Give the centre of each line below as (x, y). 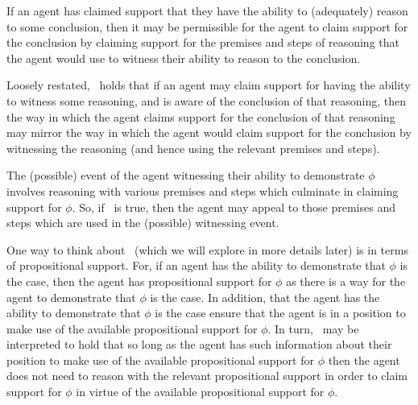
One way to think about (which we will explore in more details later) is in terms (207, 249)
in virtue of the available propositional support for (200, 392)
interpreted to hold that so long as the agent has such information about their (199, 344)
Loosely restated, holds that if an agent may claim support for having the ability (209, 85)
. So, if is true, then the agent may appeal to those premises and (234, 207)
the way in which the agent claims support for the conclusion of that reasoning (201, 116)
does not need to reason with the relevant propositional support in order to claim (207, 376)
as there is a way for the (346, 281)
